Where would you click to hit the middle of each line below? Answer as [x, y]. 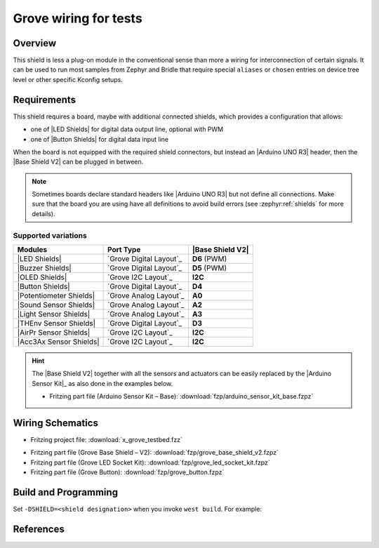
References [39, 529]
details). [44, 213]
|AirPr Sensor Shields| [54, 333]
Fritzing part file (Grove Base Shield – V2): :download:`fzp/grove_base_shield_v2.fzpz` [154, 453]
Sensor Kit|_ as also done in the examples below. [102, 383]
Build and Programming [66, 492]
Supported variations [50, 235]
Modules [32, 250]
